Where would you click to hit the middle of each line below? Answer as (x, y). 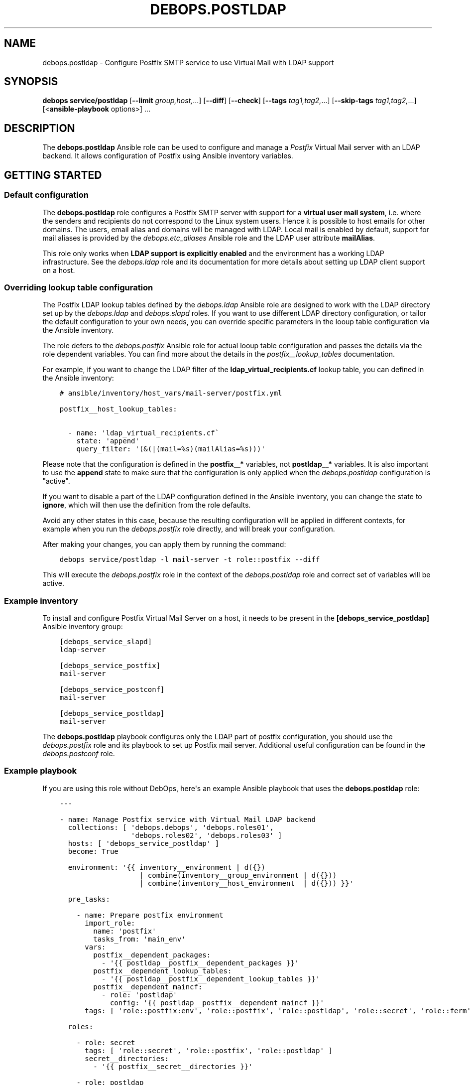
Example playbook (40, 771)
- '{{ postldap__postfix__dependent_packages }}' (200, 963)
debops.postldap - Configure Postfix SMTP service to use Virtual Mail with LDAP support (188, 62)
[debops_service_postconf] (112, 689)
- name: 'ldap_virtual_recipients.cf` (144, 433)
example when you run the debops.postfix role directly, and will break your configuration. (189, 529)
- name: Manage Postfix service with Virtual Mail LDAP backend (187, 819)
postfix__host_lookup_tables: (118, 409)
